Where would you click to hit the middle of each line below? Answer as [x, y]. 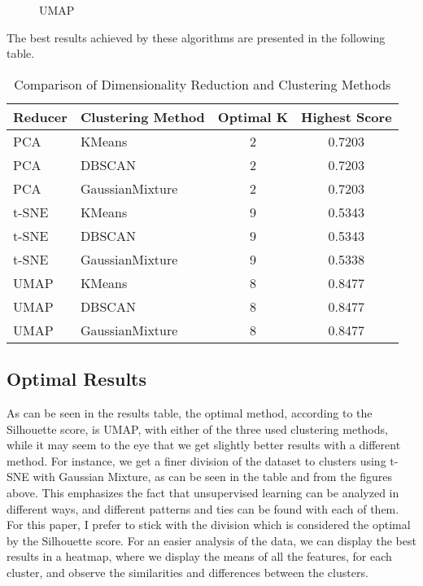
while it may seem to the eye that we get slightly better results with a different [204, 445]
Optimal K [253, 116]
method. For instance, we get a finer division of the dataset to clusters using [196, 460]
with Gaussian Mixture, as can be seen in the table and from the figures [213, 477]
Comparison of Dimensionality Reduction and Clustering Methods [203, 84]
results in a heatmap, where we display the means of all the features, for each [199, 556]
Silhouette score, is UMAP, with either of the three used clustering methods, [197, 429]
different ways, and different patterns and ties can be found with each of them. [203, 508]
